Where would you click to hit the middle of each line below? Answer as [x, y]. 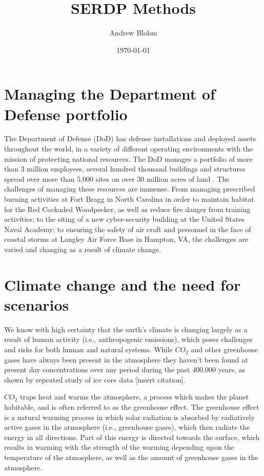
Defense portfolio [66, 114]
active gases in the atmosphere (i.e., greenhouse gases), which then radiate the [127, 427]
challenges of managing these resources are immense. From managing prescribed [130, 189]
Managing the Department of [110, 94]
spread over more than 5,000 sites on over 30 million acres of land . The [117, 178]
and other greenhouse [225, 349]
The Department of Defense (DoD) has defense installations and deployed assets [130, 138]
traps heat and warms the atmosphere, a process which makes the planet [134, 397]
